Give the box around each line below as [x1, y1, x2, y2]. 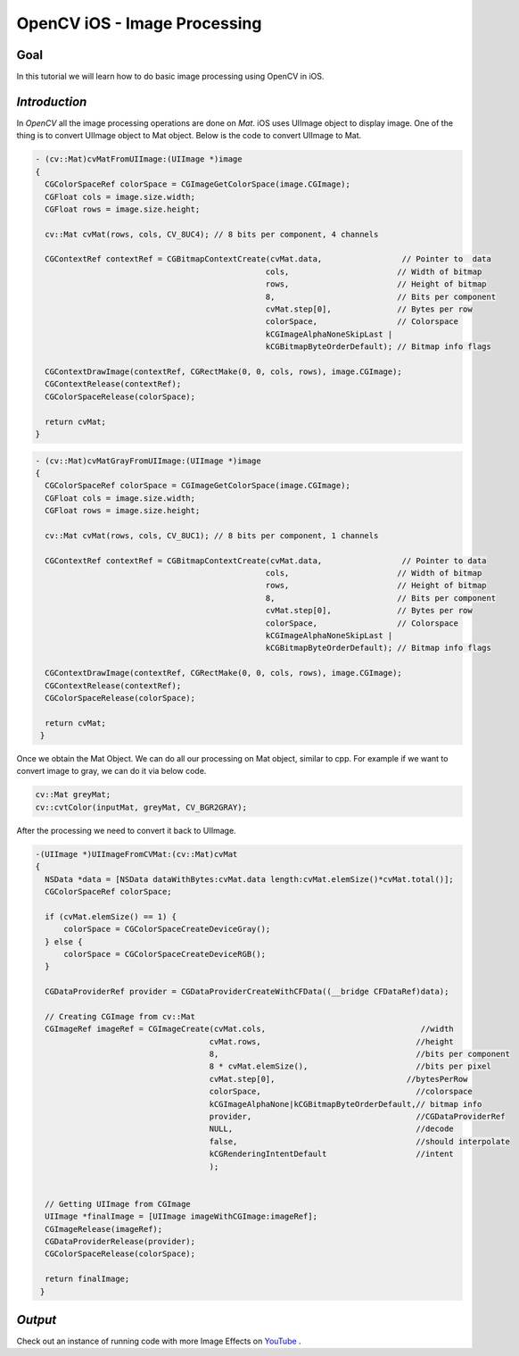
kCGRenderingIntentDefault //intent [209, 1149, 454, 1160]
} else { [45, 936, 83, 946]
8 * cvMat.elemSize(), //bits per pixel [209, 1061, 492, 1071]
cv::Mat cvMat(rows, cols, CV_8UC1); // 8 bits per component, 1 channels [45, 530, 379, 540]
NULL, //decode [209, 1124, 454, 1134]
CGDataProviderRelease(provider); [45, 1236, 196, 1246]
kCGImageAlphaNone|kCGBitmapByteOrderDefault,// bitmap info [209, 1099, 482, 1109]
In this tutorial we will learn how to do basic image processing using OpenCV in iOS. [16, 71, 325, 82]
